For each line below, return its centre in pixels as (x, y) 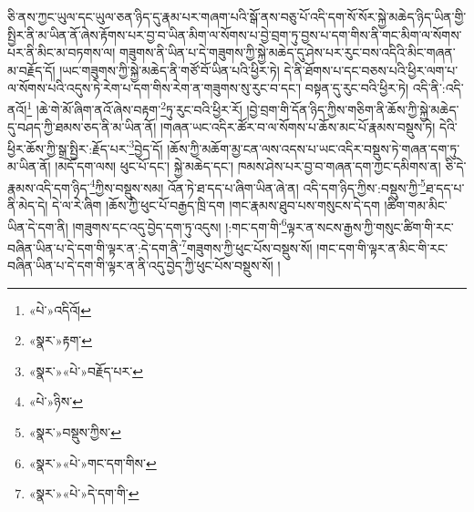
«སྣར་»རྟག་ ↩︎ (60, 340)
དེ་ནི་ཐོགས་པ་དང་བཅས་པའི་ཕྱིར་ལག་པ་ (371, 70)
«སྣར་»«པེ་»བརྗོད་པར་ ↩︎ (86, 370)
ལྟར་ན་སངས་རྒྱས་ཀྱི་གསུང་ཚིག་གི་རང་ (370, 226)
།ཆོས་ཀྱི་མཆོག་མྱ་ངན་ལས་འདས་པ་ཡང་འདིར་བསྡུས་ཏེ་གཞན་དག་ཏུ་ (314, 148)
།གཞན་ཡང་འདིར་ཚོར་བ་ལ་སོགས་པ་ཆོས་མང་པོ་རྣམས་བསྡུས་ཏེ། (298, 127)
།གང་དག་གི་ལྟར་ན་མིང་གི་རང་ (382, 247)
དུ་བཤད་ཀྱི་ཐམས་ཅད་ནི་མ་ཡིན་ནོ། (82, 127)
